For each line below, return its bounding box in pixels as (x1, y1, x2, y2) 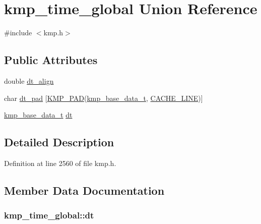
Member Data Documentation (4, 182, 165, 198)
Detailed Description (4, 134, 114, 150)
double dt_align (4, 75, 54, 86)
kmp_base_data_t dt (4, 109, 73, 120)
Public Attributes (4, 52, 98, 68)
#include (4, 27, 32, 38)
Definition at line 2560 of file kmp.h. (4, 157, 116, 168)
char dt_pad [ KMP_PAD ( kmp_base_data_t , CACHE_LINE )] (4, 92, 203, 103)
